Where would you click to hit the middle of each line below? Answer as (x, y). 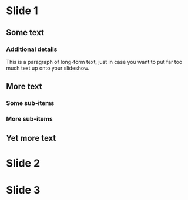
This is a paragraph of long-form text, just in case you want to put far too (94, 62)
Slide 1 (22, 11)
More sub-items (29, 119)
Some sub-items (30, 103)
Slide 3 (23, 190)
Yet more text (31, 138)
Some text (25, 33)
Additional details (32, 49)
